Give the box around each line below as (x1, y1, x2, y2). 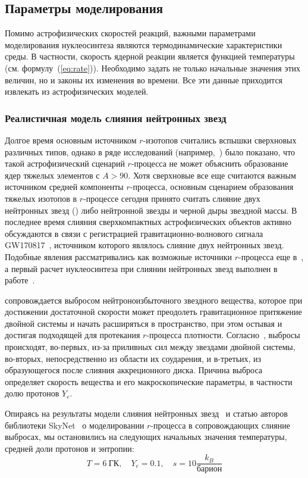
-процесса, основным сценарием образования (130, 180, 294, 193)
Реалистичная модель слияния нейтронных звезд (5, 110, 227, 125)
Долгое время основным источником (5, 133, 137, 146)
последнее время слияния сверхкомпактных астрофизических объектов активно (5, 215, 292, 228)
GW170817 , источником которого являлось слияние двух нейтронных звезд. (5, 239, 284, 251)
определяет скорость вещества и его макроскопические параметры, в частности (5, 375, 293, 388)
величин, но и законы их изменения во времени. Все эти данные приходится (5, 73, 283, 86)
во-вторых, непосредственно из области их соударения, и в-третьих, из (5, 352, 262, 364)
